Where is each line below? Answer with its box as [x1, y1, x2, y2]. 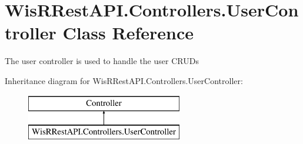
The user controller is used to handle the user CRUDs [5, 55, 199, 67]
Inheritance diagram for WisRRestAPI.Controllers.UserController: [5, 74, 243, 86]
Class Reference [62, 21, 194, 45]
